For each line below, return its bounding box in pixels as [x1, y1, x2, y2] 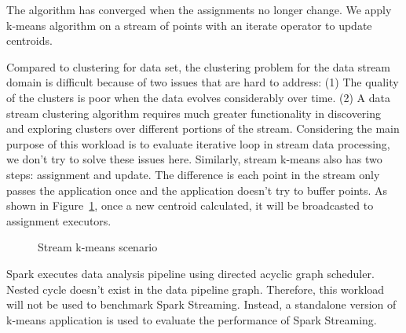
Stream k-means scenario [38, 239, 158, 255]
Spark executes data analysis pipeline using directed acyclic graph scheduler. [6, 265, 375, 281]
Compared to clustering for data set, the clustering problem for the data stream [6, 58, 391, 75]
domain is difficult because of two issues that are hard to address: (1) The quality [6, 74, 399, 90]
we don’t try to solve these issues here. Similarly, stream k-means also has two [6, 151, 382, 167]
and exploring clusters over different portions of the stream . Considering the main [6, 120, 400, 137]
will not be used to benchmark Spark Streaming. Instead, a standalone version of [6, 296, 397, 313]
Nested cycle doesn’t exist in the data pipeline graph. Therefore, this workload [6, 280, 385, 297]
